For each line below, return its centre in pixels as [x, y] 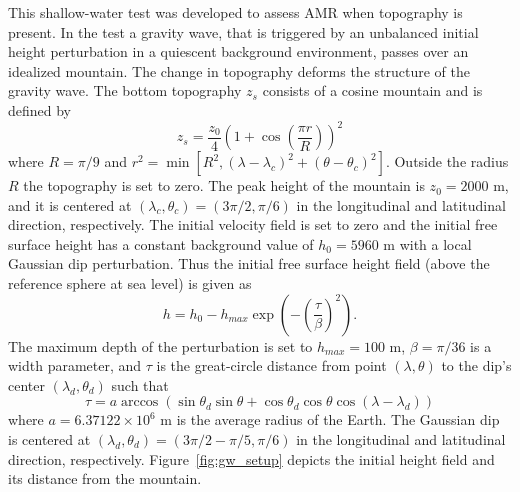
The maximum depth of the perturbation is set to [160, 345]
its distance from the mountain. [105, 478]
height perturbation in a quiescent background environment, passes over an [238, 51]
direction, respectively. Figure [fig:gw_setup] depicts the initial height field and [251, 458]
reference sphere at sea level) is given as [130, 283]
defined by [40, 109]
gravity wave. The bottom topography [125, 90]
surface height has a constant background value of [161, 243]
